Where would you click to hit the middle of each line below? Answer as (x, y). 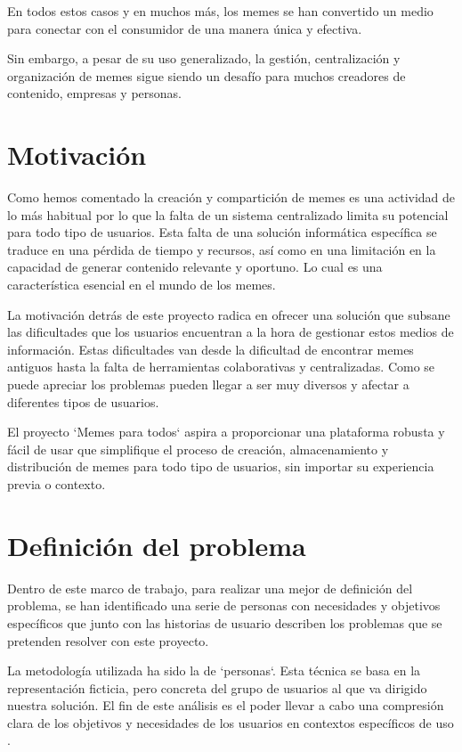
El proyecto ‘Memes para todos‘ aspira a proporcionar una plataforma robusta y (226, 432)
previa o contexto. (57, 484)
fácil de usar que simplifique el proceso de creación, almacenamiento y (198, 449)
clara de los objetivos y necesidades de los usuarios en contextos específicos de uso (231, 722)
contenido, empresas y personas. (94, 93)
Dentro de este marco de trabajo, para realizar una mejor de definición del (210, 588)
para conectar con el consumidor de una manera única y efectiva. (185, 28)
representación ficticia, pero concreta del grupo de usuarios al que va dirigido (217, 687)
